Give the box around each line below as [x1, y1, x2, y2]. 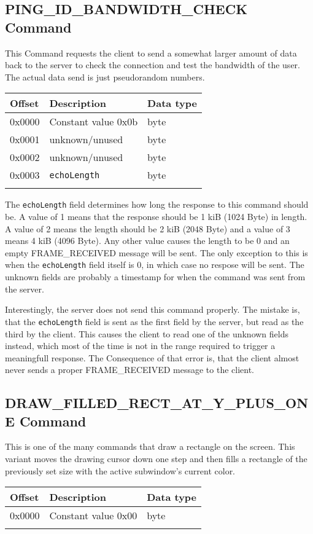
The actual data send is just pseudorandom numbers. [5, 70, 205, 83]
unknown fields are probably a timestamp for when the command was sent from [5, 270, 306, 283]
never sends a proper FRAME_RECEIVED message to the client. [5, 363, 255, 376]
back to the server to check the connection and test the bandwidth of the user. [5, 58, 300, 71]
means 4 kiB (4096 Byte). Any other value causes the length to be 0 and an [5, 234, 290, 247]
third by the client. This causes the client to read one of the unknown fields [5, 327, 288, 340]
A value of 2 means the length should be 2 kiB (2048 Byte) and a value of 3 [5, 222, 290, 235]
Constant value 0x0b [49, 114, 138, 129]
